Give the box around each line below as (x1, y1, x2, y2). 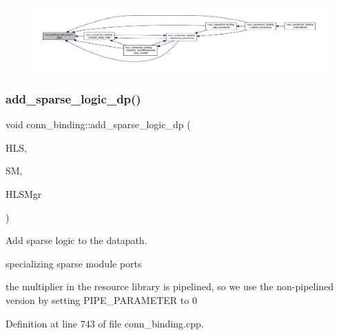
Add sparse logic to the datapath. (6, 233, 147, 247)
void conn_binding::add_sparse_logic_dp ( (6, 117, 191, 132)
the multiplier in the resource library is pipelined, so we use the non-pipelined (6, 279, 334, 294)
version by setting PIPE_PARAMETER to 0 (6, 293, 197, 307)
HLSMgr (6, 187, 42, 201)
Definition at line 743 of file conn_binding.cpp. (6, 316, 204, 330)
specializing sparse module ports (6, 256, 142, 270)
